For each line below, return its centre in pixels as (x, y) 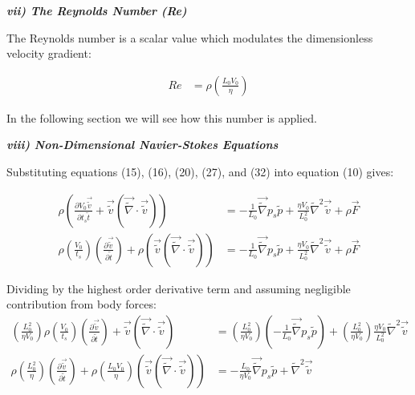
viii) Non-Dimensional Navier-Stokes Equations (142, 145)
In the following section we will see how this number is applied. (162, 117)
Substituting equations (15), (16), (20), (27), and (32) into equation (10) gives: (200, 171)
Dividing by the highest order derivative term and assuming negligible (179, 288)
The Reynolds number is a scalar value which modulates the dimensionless (190, 37)
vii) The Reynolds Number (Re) (97, 10)
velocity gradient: (49, 53)
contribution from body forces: (81, 304)
